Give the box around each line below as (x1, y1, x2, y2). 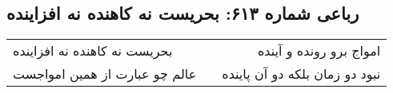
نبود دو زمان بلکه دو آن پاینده (222, 64, 381, 83)
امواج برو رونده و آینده (257, 41, 381, 60)
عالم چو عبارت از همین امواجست (13, 64, 197, 83)
